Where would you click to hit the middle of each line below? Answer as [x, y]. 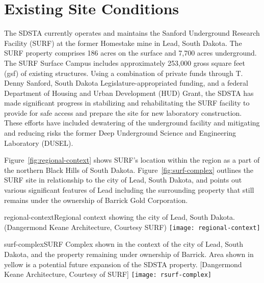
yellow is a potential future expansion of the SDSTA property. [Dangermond [123, 264]
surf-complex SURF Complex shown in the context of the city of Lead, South [124, 244]
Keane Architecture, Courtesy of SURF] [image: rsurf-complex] [108, 274]
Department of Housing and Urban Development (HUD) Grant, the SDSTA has [129, 93]
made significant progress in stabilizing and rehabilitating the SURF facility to [127, 103]
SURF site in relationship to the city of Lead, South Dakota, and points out [123, 180]
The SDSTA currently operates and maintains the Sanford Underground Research [132, 33]
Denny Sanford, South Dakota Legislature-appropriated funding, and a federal [126, 83]
